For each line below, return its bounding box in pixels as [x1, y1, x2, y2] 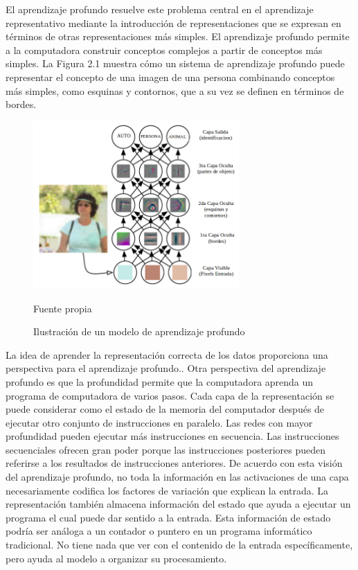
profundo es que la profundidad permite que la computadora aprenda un [6, 374, 314, 389]
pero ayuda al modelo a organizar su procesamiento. [6, 551, 227, 565]
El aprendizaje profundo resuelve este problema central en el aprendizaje [6, 2, 314, 16]
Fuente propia [33, 301, 92, 315]
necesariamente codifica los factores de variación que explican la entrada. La [6, 483, 329, 497]
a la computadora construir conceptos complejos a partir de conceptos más [6, 42, 323, 57]
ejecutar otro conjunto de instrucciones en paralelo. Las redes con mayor [6, 415, 313, 429]
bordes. [6, 97, 37, 112]
